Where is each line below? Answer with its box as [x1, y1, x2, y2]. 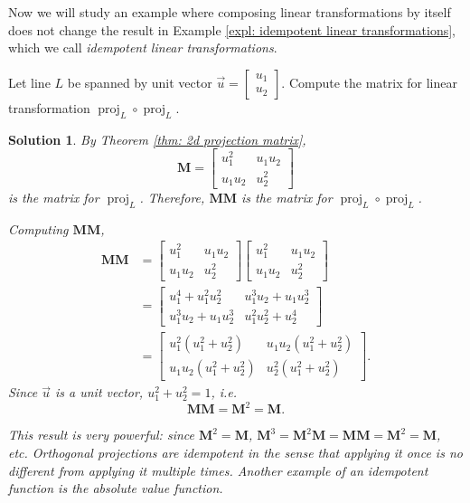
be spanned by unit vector [67, 72, 212, 91]
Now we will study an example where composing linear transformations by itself [8, 3, 451, 21]
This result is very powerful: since [8, 425, 194, 444]
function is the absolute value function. [8, 479, 223, 498]
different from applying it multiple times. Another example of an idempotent [8, 460, 428, 479]
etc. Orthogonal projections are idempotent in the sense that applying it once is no [8, 443, 463, 461]
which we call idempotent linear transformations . [8, 38, 277, 57]
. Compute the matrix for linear [281, 72, 457, 91]
